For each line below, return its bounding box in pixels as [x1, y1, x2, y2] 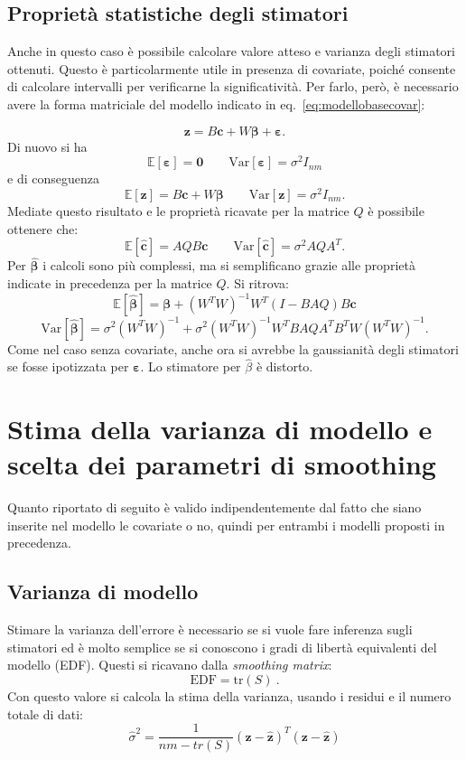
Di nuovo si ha [7, 136, 88, 155]
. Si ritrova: [226, 273, 289, 292]
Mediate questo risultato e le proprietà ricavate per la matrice [7, 201, 349, 220]
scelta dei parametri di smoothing [7, 446, 436, 483]
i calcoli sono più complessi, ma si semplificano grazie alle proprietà [42, 256, 415, 275]
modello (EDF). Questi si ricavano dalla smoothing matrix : [7, 655, 332, 674]
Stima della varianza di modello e [7, 410, 433, 447]
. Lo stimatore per [140, 357, 241, 376]
